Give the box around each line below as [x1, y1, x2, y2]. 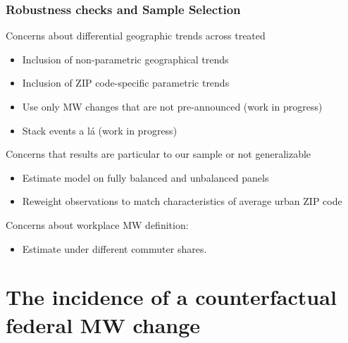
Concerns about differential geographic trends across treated [6, 28, 266, 43]
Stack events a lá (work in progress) [22, 123, 178, 137]
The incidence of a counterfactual [6, 282, 337, 311]
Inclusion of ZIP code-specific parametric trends [22, 75, 230, 90]
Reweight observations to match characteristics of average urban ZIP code [22, 194, 342, 208]
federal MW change [6, 310, 201, 339]
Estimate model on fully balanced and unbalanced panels [22, 170, 269, 185]
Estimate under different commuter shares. [22, 241, 207, 256]
